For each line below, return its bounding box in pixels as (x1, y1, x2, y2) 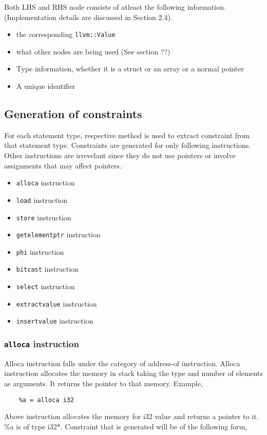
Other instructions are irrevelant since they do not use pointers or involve (4, 150, 236, 161)
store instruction (16, 212, 71, 222)
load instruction (16, 194, 68, 205)
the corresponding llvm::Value (16, 29, 116, 40)
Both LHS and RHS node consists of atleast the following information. (4, 2, 226, 12)
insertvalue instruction (16, 315, 93, 326)
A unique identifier (16, 81, 75, 91)
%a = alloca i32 (18, 396, 74, 404)
